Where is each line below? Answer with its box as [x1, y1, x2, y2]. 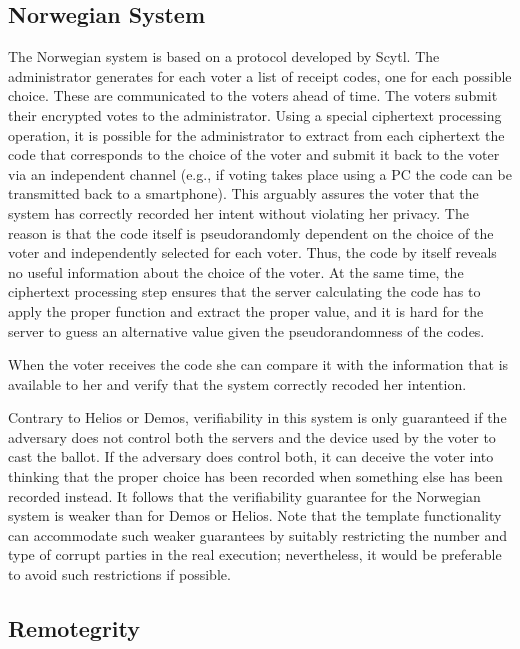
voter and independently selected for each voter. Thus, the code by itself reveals [8, 242, 497, 263]
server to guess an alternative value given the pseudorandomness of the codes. [8, 320, 485, 341]
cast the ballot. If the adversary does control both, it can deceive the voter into [8, 446, 494, 467]
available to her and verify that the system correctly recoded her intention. [8, 373, 467, 394]
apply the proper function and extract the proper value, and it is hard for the [8, 300, 484, 321]
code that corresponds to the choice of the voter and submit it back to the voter [8, 144, 500, 165]
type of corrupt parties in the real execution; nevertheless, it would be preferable [8, 544, 502, 565]
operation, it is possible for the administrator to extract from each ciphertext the [8, 124, 505, 145]
